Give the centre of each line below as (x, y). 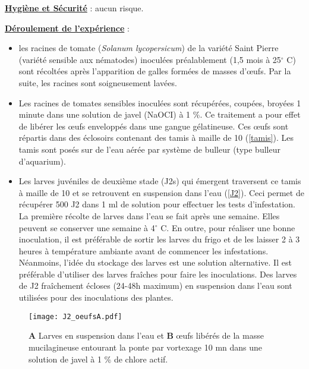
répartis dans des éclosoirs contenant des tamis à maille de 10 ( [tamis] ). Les (156, 138)
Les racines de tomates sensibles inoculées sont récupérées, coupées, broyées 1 (160, 102)
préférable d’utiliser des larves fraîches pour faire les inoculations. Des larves (158, 274)
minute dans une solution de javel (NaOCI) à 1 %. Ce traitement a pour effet (160, 114)
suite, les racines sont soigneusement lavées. (98, 82)
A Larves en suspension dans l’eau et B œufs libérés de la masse (146, 335)
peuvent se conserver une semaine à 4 (87, 227)
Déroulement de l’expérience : (67, 28)
